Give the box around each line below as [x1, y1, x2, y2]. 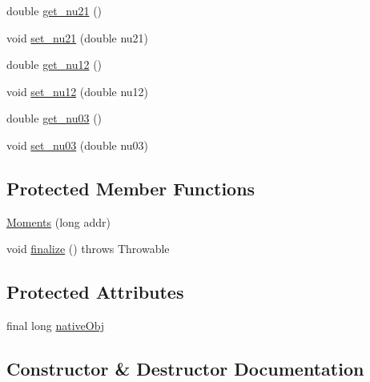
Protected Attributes [6, 279, 184, 304]
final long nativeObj [6, 317, 105, 334]
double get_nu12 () [6, 56, 103, 73]
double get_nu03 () [6, 110, 103, 127]
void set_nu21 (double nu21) [6, 29, 149, 46]
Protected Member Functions [6, 175, 255, 200]
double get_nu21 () [6, 2, 103, 18]
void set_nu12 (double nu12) [6, 82, 149, 99]
